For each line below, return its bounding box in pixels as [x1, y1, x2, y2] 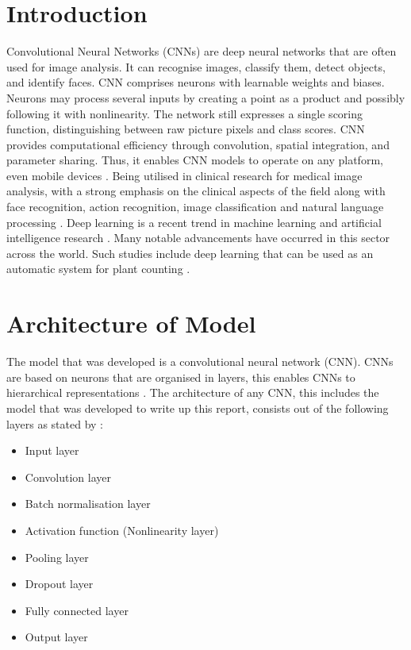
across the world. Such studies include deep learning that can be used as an [6, 244, 374, 261]
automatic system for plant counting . [6, 260, 190, 277]
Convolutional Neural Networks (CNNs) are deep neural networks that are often [6, 43, 397, 60]
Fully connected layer [25, 602, 129, 618]
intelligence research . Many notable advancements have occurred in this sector [6, 229, 390, 246]
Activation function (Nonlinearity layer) [25, 521, 219, 538]
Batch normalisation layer [25, 495, 151, 512]
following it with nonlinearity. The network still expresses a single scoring [6, 105, 363, 121]
